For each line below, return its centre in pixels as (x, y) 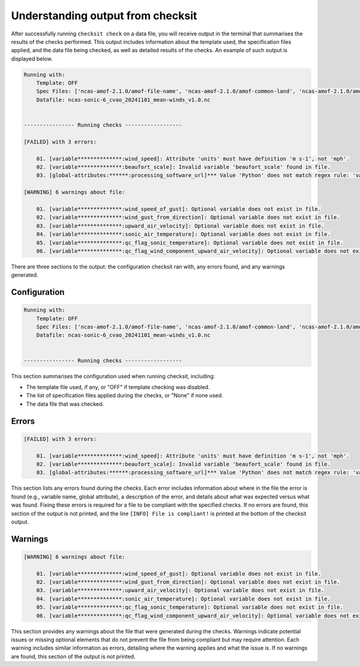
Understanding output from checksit (104, 16)
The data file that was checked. (65, 404)
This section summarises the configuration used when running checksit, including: (113, 376)
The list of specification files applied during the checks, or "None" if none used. (124, 396)
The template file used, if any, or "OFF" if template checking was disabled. (118, 387)
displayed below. (32, 59)
